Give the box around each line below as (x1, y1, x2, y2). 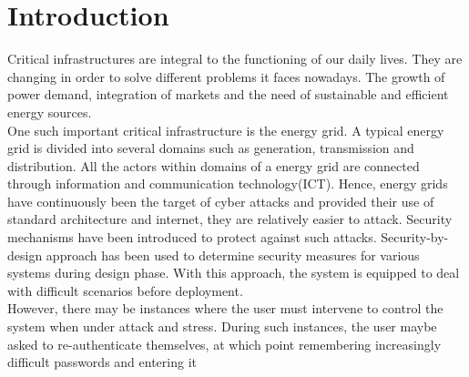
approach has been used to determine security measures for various (46, 245, 420, 264)
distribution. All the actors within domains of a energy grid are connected (7, 156, 420, 175)
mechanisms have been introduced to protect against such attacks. (7, 228, 377, 247)
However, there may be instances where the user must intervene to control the (7, 299, 444, 318)
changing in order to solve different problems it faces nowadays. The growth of (7, 66, 445, 86)
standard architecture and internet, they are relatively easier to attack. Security (7, 209, 453, 229)
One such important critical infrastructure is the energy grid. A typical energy (7, 120, 444, 139)
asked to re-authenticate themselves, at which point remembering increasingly (7, 334, 442, 353)
